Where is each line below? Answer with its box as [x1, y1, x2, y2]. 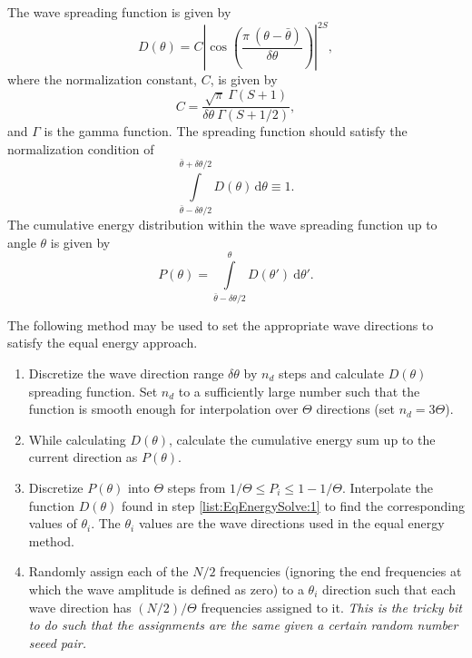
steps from [167, 477, 226, 496]
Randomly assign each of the [28, 562, 189, 581]
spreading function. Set [28, 381, 158, 400]
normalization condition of [7, 140, 154, 159]
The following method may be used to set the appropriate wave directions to [7, 315, 434, 334]
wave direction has [28, 597, 132, 616]
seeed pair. [28, 633, 86, 652]
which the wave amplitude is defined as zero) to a [28, 579, 304, 598]
